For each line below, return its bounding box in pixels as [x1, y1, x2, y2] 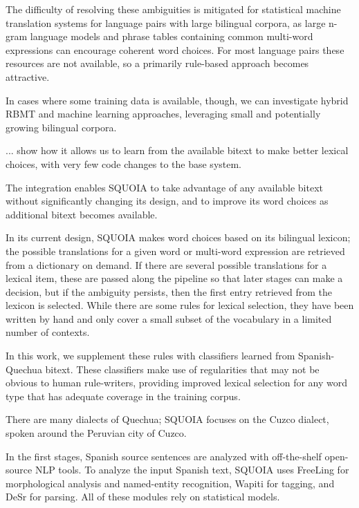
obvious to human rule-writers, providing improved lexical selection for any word [6, 375, 348, 390]
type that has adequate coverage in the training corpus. [6, 388, 241, 403]
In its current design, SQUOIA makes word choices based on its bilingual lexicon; [6, 230, 351, 245]
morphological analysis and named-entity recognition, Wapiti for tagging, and [6, 476, 335, 490]
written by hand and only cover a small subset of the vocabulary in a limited [6, 311, 332, 326]
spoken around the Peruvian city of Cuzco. [6, 426, 187, 440]
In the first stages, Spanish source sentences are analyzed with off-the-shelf [6, 449, 322, 463]
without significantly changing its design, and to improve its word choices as [6, 194, 329, 208]
